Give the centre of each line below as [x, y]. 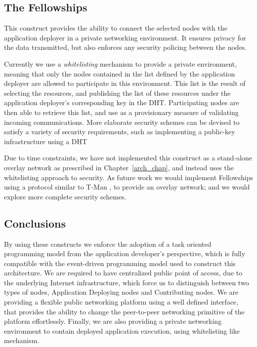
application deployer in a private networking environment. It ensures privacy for [125, 37]
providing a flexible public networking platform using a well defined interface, [121, 302]
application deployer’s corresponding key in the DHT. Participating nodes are [122, 102]
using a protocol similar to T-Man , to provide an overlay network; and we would [127, 187]
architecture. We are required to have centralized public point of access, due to [123, 273]
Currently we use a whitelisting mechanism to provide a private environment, [121, 63]
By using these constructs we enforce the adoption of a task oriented [108, 244]
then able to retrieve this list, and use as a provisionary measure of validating [121, 112]
